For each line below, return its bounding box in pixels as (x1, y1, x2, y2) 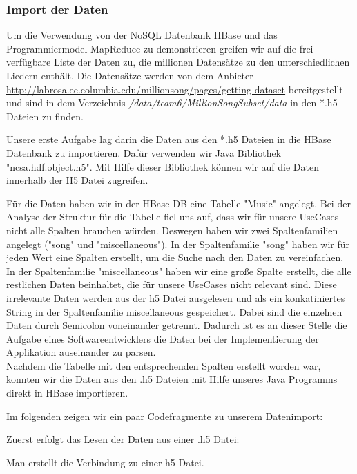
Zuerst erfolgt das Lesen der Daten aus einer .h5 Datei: (6, 432, 240, 446)
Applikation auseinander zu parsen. (6, 345, 156, 359)
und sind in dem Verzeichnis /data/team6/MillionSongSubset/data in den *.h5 (6, 95, 338, 110)
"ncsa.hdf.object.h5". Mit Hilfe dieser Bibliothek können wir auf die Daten (6, 159, 319, 173)
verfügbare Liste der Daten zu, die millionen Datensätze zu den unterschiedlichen (6, 55, 350, 69)
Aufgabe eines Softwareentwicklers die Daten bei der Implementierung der (6, 331, 319, 345)
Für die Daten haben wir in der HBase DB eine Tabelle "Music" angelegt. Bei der (6, 196, 351, 210)
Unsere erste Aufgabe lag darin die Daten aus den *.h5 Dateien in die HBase (6, 132, 331, 146)
